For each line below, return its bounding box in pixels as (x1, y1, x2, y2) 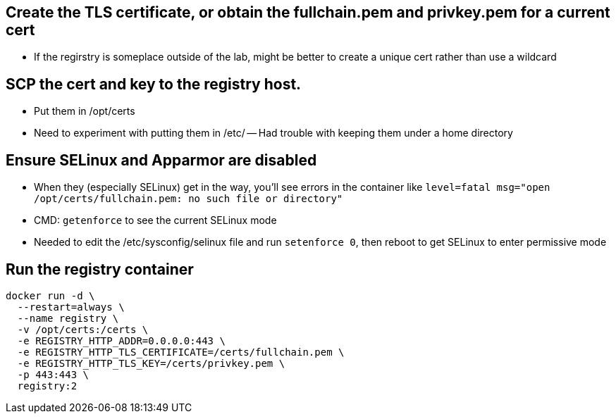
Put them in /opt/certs (34, 105, 135, 118)
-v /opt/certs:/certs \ (17, 323, 149, 335)
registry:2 (17, 380, 78, 392)
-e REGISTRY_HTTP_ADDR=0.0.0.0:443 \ (17, 334, 226, 346)
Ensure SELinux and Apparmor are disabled (6, 151, 317, 169)
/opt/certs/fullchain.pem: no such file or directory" (34, 193, 343, 205)
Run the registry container (6, 260, 194, 278)
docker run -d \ (6, 289, 95, 301)
